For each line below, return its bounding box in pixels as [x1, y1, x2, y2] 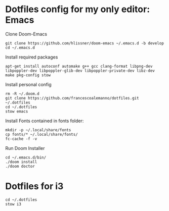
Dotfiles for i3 [5, 181, 64, 192]
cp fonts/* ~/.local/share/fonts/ [5, 132, 78, 137]
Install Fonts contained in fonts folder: [5, 118, 84, 124]
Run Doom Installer [5, 145, 45, 151]
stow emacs [5, 109, 28, 114]
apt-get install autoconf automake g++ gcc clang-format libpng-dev [5, 64, 153, 69]
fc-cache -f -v [5, 136, 37, 141]
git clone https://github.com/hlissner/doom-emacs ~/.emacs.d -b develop [5, 40, 164, 46]
